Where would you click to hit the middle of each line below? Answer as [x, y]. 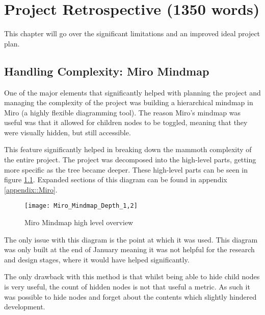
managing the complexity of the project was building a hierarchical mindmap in [129, 102]
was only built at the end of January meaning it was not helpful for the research [129, 249]
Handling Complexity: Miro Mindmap [107, 71]
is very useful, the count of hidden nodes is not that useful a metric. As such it [127, 287]
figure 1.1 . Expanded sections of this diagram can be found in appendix [116, 179]
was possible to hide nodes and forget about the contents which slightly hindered [130, 296]
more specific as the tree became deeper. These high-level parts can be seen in [126, 169]
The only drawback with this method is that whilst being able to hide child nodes [132, 276]
